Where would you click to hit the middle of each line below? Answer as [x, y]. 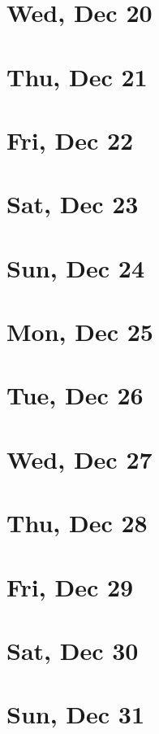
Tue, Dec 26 [75, 395]
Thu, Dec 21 [77, 76]
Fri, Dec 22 [70, 140]
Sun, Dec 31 [76, 714]
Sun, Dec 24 [76, 267]
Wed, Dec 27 [79, 459]
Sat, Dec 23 [73, 204]
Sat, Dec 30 [73, 650]
